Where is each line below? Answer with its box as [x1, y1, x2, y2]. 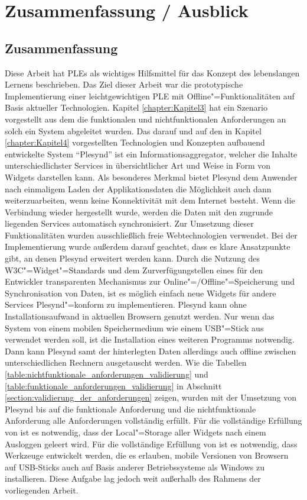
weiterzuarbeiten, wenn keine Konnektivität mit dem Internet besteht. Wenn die [5, 194, 295, 207]
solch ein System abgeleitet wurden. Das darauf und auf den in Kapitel [5, 124, 262, 137]
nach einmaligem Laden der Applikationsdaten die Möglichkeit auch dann [5, 182, 272, 195]
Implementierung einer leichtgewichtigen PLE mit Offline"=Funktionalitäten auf [5, 89, 295, 102]
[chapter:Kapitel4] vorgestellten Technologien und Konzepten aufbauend [5, 136, 265, 149]
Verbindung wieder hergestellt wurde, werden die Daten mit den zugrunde [5, 205, 273, 218]
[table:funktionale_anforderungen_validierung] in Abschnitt [5, 379, 222, 392]
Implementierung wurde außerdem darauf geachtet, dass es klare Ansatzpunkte [5, 240, 290, 253]
